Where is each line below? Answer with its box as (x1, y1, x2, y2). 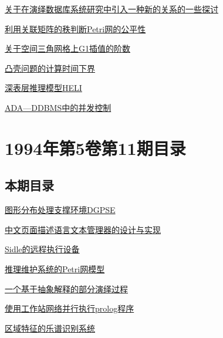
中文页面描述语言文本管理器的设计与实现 (5, 223, 161, 235)
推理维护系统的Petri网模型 (5, 262, 105, 275)
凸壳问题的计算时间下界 (5, 62, 95, 74)
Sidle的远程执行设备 (5, 243, 80, 255)
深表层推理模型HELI (5, 82, 82, 94)
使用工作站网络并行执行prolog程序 (5, 302, 134, 315)
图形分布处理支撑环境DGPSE (5, 204, 116, 216)
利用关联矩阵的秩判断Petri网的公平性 (5, 22, 146, 35)
